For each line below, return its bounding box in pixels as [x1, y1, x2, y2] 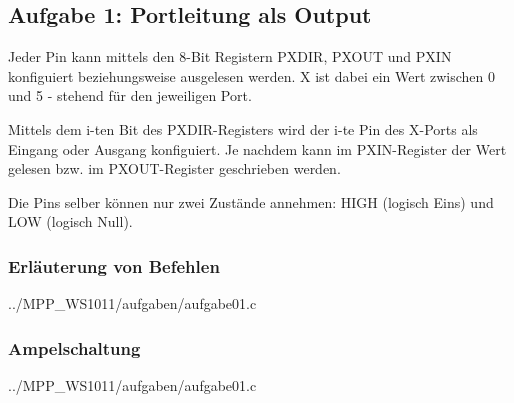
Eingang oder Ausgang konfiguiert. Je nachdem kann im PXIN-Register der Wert [8, 138, 507, 159]
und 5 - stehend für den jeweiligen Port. [8, 85, 252, 106]
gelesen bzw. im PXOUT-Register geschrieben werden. [8, 158, 341, 179]
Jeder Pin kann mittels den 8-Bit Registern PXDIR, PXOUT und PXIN [8, 46, 452, 67]
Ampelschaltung [8, 335, 141, 360]
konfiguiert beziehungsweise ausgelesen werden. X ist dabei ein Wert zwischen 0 [8, 65, 496, 86]
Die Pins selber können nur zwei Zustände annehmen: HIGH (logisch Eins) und [8, 191, 494, 212]
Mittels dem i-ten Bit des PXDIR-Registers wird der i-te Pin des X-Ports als [8, 118, 478, 139]
